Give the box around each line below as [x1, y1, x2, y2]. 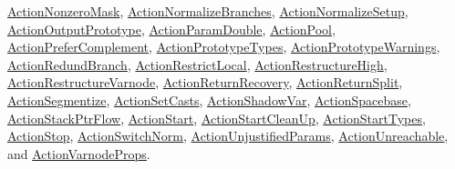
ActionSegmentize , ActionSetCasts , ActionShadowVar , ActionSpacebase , [7, 90, 411, 109]
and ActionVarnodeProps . [7, 144, 150, 163]
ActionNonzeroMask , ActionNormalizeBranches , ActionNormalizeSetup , [7, 2, 408, 20]
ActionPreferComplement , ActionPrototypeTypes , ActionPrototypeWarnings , [7, 37, 440, 56]
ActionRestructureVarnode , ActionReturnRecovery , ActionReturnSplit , [7, 73, 403, 92]
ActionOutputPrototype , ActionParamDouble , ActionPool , [7, 19, 336, 38]
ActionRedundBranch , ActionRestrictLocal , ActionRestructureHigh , [7, 55, 388, 74]
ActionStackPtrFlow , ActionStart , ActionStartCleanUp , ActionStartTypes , [7, 108, 426, 127]
